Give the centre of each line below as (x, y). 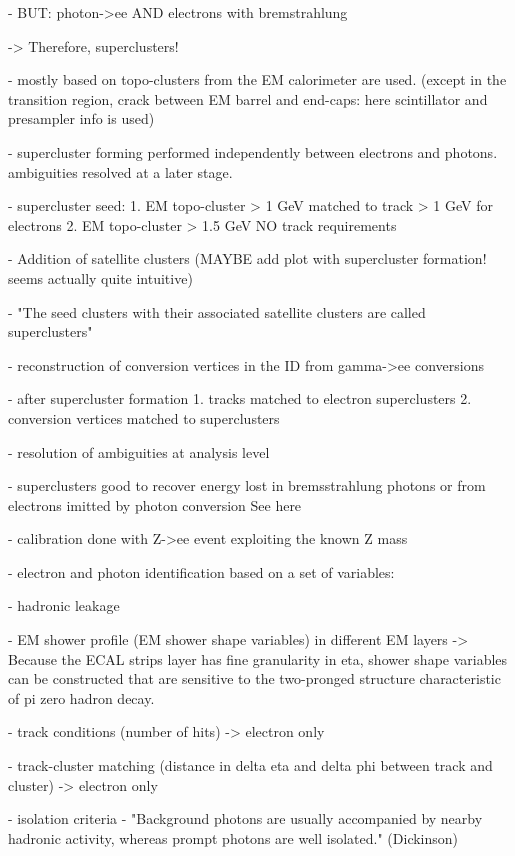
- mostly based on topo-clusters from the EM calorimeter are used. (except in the (257, 79)
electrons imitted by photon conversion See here (155, 504)
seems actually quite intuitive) (100, 277)
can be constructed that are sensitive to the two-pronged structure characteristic (254, 678)
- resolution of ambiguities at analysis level (139, 451)
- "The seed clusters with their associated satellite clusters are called (217, 311)
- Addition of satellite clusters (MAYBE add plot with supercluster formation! (247, 258)
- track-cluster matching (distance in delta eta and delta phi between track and (250, 765)
